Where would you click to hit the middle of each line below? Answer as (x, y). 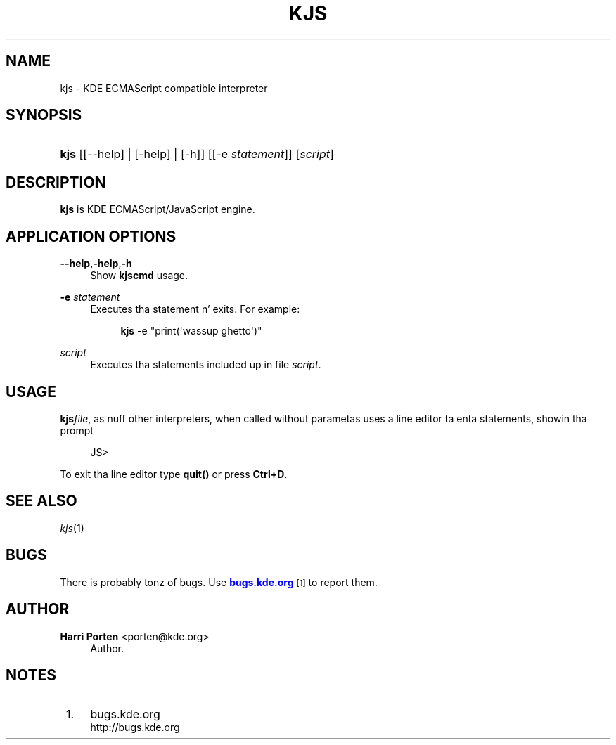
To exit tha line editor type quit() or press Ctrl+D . (174, 474)
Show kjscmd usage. (139, 276)
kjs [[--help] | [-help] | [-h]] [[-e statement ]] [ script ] (197, 154)
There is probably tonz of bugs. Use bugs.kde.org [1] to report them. (219, 582)
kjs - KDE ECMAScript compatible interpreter (164, 88)
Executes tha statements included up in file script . (206, 365)
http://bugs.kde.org (135, 727)
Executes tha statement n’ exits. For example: (195, 309)
